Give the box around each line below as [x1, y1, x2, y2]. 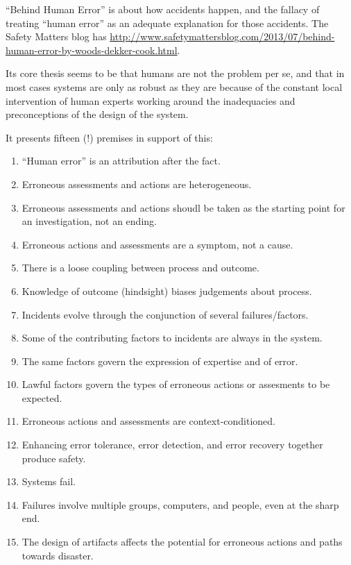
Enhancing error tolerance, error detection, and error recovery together [22, 437, 323, 452]
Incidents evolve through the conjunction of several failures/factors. [22, 307, 309, 321]
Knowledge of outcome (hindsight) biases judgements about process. [22, 283, 312, 298]
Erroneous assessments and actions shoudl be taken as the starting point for [22, 200, 345, 214]
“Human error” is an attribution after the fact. [22, 153, 221, 168]
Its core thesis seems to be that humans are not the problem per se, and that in [6, 66, 345, 81]
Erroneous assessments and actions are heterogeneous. [22, 176, 252, 191]
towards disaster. [22, 548, 94, 562]
